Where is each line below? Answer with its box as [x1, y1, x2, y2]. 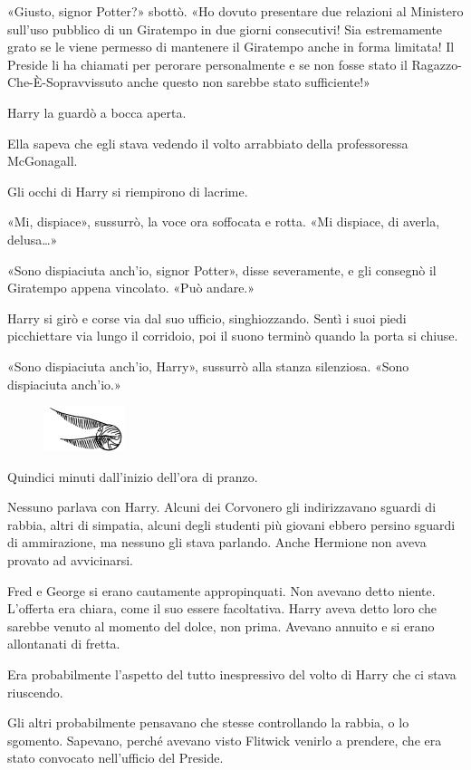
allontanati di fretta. [7, 634, 120, 653]
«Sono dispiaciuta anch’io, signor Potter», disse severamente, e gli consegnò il [7, 260, 437, 279]
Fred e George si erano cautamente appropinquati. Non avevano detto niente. [7, 581, 436, 600]
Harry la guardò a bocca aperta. [7, 102, 187, 121]
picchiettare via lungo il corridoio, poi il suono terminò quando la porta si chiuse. [7, 326, 458, 345]
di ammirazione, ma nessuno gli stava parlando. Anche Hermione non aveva [7, 533, 427, 552]
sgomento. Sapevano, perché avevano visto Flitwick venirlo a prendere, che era [7, 730, 442, 749]
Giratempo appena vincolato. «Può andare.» [7, 278, 255, 297]
